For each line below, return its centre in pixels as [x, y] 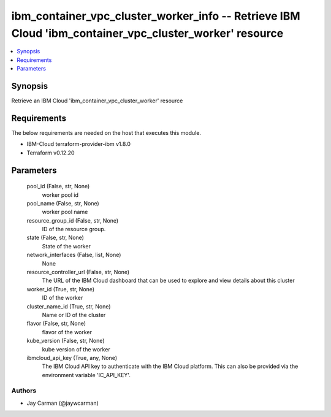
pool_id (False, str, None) [58, 186]
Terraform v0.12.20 [51, 153]
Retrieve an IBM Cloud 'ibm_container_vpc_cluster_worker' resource [97, 101]
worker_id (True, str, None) [61, 289]
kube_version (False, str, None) [66, 341]
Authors [24, 391]
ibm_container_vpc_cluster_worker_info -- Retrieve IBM [156, 16]
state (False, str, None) [55, 238]
